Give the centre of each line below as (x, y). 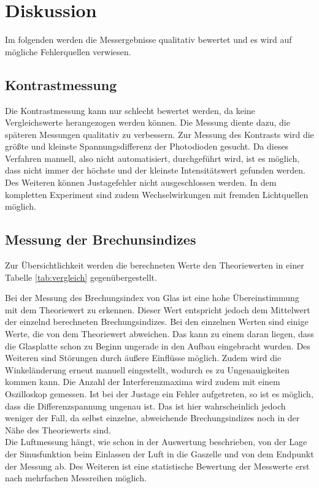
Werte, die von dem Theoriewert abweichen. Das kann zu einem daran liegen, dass (159, 334)
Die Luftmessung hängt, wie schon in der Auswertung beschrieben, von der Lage (156, 442)
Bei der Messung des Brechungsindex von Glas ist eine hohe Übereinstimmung (152, 298)
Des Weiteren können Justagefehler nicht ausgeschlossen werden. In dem (141, 182)
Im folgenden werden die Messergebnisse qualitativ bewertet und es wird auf (148, 40)
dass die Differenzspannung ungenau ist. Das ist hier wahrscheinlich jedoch (145, 406)
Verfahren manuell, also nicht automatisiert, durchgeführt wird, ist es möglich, (152, 158)
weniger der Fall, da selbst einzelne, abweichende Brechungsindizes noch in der (152, 418)
